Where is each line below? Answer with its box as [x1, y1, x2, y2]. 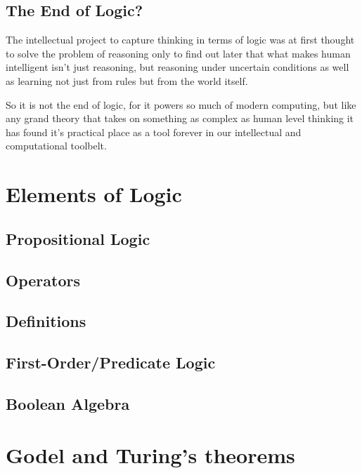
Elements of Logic [6, 180, 182, 208]
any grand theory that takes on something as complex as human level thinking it [6, 111, 354, 126]
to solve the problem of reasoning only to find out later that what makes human [6, 46, 351, 60]
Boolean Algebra [6, 392, 130, 414]
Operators [6, 269, 80, 291]
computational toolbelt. [6, 138, 107, 153]
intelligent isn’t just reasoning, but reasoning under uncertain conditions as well [6, 60, 349, 74]
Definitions [6, 310, 86, 332]
